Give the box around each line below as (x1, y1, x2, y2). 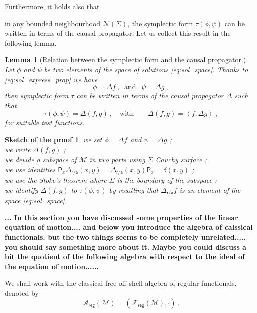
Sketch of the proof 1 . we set (5, 134, 102, 144)
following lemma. (5, 37, 57, 48)
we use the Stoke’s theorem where (5, 175, 107, 185)
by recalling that (109, 184, 159, 195)
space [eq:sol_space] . (5, 195, 67, 206)
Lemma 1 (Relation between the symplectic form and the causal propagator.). (5, 54, 248, 65)
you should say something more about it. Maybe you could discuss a (5, 241, 246, 252)
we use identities (5, 164, 56, 174)
